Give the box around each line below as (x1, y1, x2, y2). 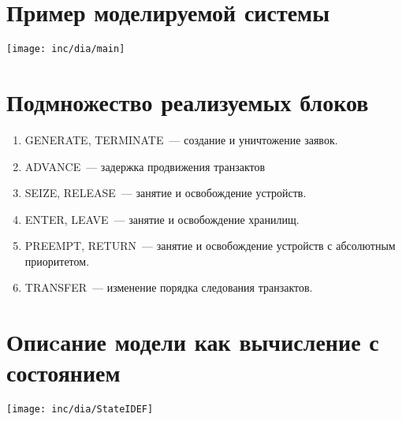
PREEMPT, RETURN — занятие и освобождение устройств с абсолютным (24, 237, 396, 254)
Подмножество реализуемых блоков (6, 85, 369, 117)
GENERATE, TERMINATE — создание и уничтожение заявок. (24, 131, 338, 147)
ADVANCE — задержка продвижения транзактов (24, 158, 266, 174)
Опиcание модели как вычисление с (6, 326, 379, 358)
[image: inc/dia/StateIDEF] (6, 404, 154, 415)
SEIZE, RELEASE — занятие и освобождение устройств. (24, 184, 307, 201)
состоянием (6, 356, 121, 389)
